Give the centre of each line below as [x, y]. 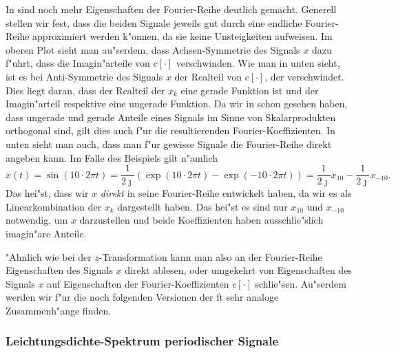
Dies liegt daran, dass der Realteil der [85, 90]
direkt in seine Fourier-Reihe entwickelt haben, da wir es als [226, 193]
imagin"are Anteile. [46, 233]
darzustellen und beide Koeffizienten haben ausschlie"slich [201, 220]
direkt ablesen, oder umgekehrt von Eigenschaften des [238, 270]
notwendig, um [37, 220]
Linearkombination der [54, 206]
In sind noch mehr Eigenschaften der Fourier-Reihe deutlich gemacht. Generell [171, 9]
